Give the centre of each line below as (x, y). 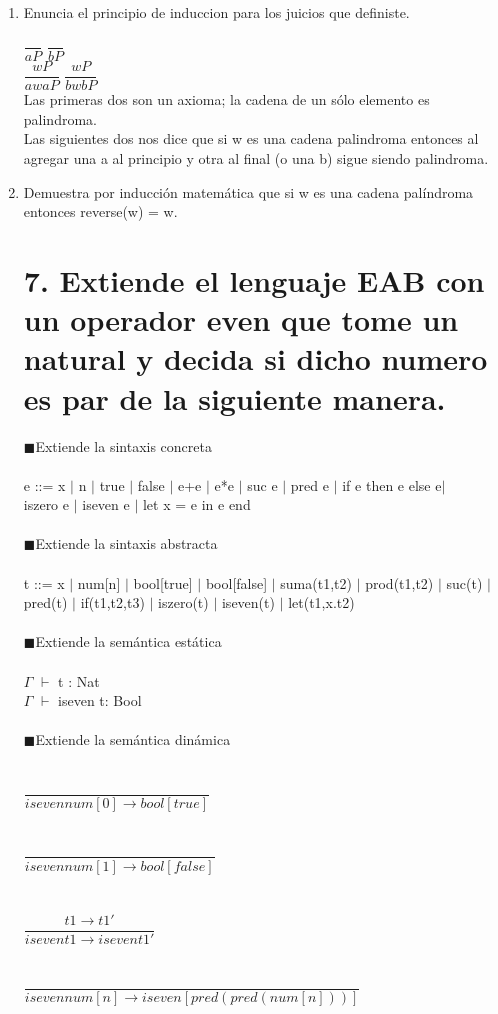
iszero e (46, 504)
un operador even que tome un (241, 319)
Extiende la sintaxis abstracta (126, 543)
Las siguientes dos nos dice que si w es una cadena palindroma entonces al (251, 138)
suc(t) (464, 582)
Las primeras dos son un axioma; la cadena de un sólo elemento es (226, 99)
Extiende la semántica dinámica (133, 739)
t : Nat (79, 680)
